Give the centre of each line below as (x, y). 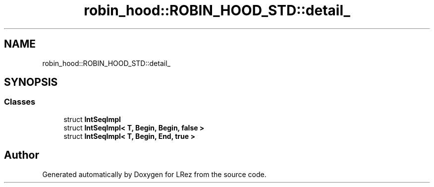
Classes (20, 102)
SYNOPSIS (31, 82)
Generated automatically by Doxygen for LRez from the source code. (154, 174)
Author (22, 155)
